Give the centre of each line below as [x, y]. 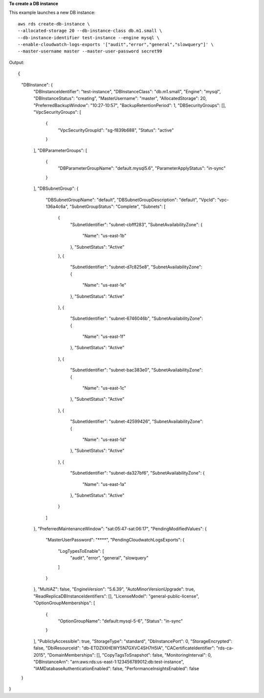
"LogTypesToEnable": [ [81, 551]
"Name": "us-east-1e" [104, 285]
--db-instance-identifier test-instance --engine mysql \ [89, 38]
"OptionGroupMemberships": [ [64, 603]
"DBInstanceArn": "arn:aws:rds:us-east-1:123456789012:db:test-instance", [109, 662]
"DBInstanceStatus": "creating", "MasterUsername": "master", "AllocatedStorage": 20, [120, 99]
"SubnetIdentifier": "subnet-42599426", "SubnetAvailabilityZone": [137, 421]
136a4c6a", [57, 207]
